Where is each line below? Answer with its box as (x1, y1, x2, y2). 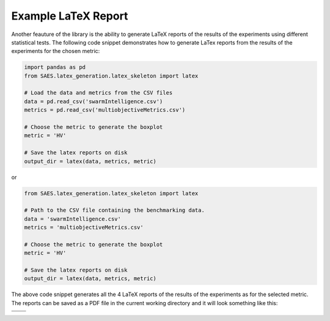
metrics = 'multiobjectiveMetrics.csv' (24, 224, 144, 231)
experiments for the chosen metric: (11, 48, 100, 55)
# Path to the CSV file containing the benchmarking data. (24, 207, 205, 214)
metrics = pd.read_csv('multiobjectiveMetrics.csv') (24, 107, 186, 114)
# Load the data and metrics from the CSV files (24, 89, 173, 96)
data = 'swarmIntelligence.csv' (24, 215, 122, 222)
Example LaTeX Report (11, 9, 128, 23)
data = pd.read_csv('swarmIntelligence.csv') (24, 98, 163, 105)
